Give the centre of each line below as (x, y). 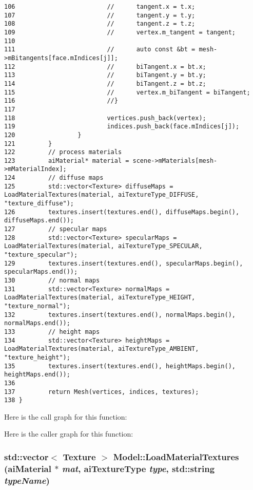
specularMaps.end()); (41, 272)
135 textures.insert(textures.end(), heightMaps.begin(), (120, 366)
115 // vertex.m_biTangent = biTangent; (127, 92)
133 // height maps (52, 332)
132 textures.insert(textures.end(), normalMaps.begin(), (120, 315)
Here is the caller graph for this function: (69, 434)
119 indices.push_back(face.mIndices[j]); (122, 127)
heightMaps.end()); (37, 375)
